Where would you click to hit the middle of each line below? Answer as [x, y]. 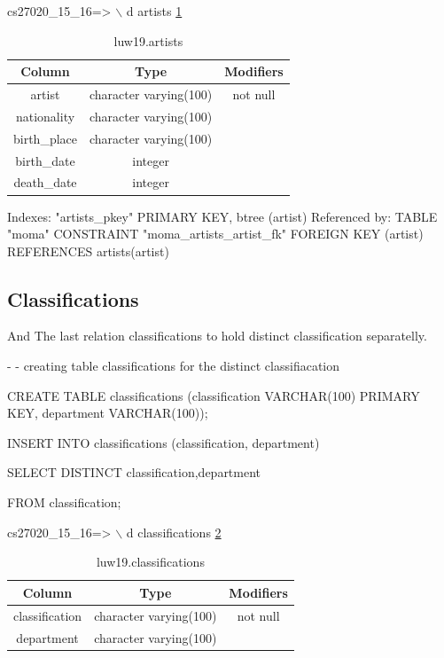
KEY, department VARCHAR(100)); [108, 413]
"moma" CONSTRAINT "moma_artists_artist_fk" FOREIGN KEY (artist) [215, 234]
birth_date [45, 160]
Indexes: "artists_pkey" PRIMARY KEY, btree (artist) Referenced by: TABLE [222, 216]
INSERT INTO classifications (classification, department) [164, 442]
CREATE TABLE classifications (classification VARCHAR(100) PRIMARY [214, 395]
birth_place [46, 138]
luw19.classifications [150, 562]
